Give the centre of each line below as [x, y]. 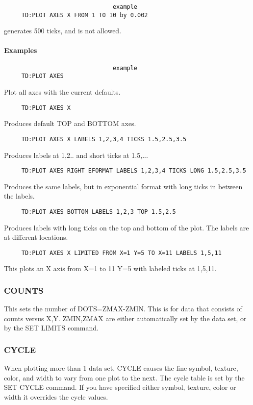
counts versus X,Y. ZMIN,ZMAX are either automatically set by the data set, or [125, 318]
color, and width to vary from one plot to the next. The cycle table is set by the [124, 377]
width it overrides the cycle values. [56, 397]
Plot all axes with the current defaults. [62, 92]
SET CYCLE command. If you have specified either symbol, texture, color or [120, 387]
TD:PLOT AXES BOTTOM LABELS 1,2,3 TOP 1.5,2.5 [99, 212]
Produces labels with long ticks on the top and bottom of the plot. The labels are [126, 227]
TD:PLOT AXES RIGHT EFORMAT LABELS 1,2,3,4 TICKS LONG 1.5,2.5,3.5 [134, 171]
